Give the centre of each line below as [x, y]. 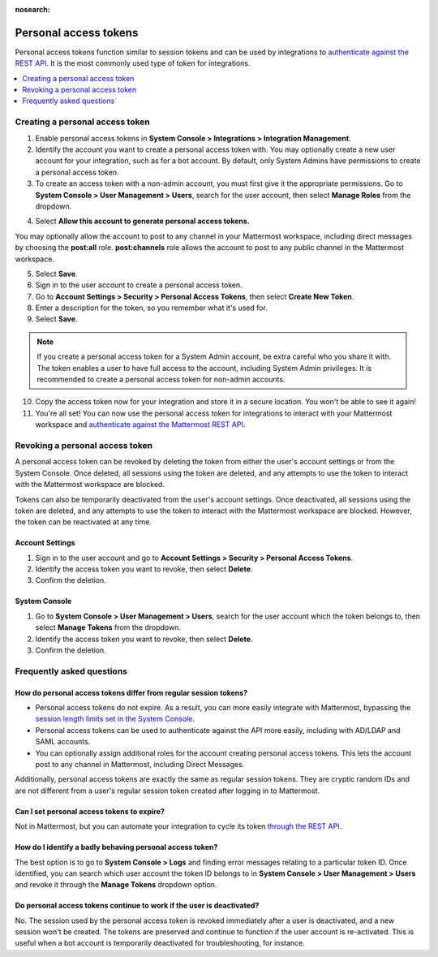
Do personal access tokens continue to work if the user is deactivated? [137, 906]
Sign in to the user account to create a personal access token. [139, 285]
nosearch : [32, 9]
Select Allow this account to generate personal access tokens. [143, 221]
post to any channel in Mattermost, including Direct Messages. [140, 764]
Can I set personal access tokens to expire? [90, 811]
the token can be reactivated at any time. [83, 522]
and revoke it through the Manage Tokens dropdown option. [116, 885]
